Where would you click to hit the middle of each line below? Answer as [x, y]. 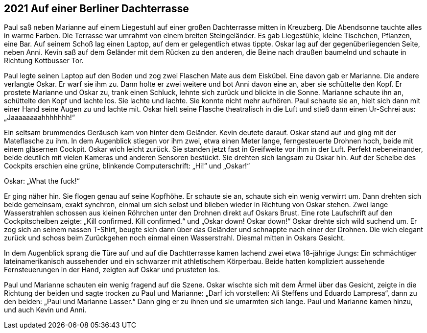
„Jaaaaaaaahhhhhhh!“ [39, 118]
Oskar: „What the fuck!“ [42, 181]
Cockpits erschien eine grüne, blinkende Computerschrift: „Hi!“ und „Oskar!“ [127, 166]
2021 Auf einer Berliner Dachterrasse [96, 9]
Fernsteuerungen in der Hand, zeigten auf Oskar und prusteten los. [112, 270]
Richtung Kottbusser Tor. [44, 61]
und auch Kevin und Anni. [45, 310]
